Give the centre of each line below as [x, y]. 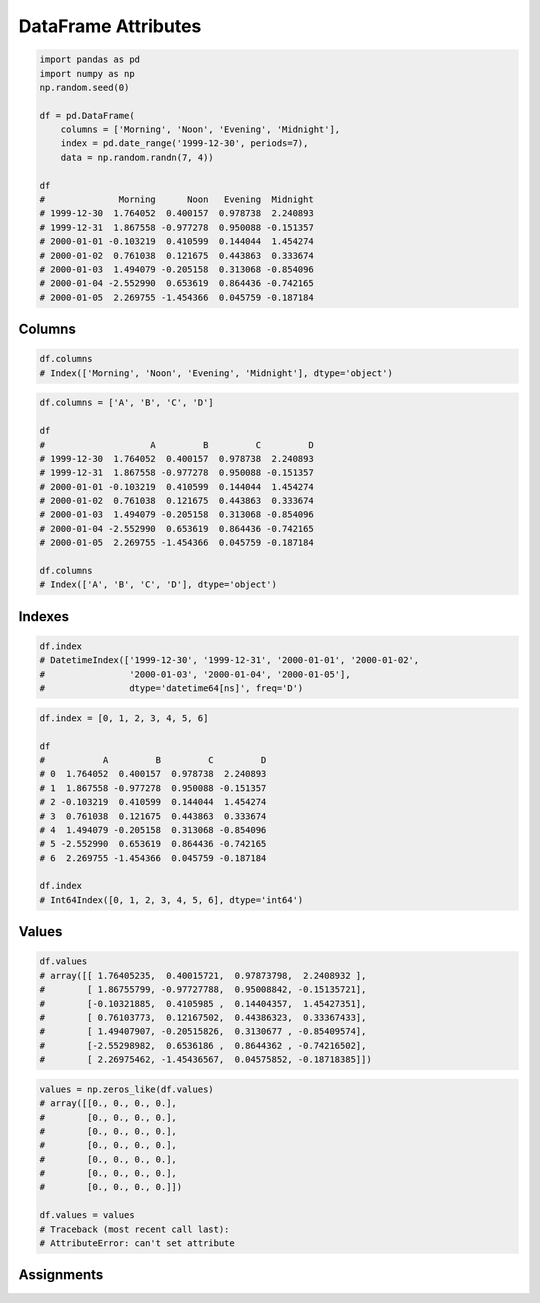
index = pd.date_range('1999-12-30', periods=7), [184, 143]
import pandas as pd [89, 59]
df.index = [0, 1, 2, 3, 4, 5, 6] [124, 718]
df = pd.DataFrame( [87, 115]
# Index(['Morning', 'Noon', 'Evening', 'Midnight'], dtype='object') [216, 373]
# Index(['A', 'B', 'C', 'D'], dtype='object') [158, 584]
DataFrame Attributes [110, 26]
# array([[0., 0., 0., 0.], [108, 1103]
